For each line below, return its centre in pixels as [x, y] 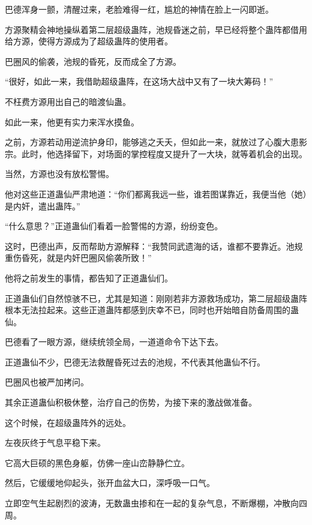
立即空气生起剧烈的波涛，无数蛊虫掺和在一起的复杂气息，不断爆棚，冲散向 [152, 503]
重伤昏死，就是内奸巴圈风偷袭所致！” [78, 258]
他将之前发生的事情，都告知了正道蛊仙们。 [89, 277]
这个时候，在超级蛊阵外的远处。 [68, 422]
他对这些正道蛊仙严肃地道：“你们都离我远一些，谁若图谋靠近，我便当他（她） [156, 193]
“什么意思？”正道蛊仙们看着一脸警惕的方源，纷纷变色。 [114, 226]
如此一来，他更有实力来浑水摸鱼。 [72, 121]
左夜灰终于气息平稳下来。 [55, 442]
